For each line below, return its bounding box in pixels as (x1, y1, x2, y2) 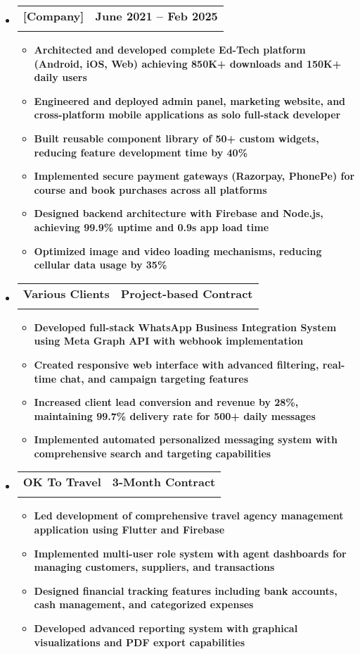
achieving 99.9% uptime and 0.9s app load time (34, 219, 269, 234)
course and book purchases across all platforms (34, 182, 267, 197)
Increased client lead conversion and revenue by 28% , (34, 395, 299, 409)
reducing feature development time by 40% (34, 144, 248, 159)
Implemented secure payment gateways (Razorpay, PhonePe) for (34, 168, 355, 183)
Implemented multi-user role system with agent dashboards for (34, 545, 347, 560)
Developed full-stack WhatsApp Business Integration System (34, 319, 337, 334)
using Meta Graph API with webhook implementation (34, 333, 304, 348)
